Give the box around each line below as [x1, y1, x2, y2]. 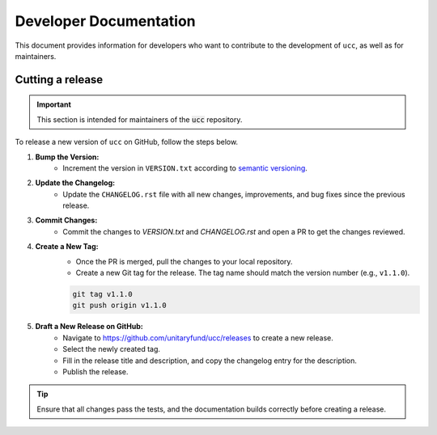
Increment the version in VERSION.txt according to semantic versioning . [62, 163, 308, 173]
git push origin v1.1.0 [72, 301, 168, 310]
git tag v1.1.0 [72, 289, 133, 299]
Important [36, 99, 72, 109]
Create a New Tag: [35, 242, 99, 251]
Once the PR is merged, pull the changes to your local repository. [75, 256, 293, 266]
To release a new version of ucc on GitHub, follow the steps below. [15, 137, 239, 147]
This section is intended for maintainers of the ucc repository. [36, 114, 243, 125]
